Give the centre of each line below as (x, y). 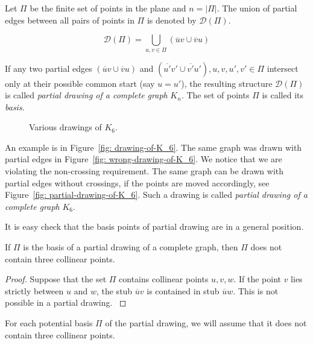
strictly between (34, 290)
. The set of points (215, 95)
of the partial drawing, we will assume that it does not (206, 323)
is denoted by (172, 20)
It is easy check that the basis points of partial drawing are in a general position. (154, 226)
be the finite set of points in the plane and (108, 8)
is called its (283, 95)
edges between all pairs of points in (70, 20)
